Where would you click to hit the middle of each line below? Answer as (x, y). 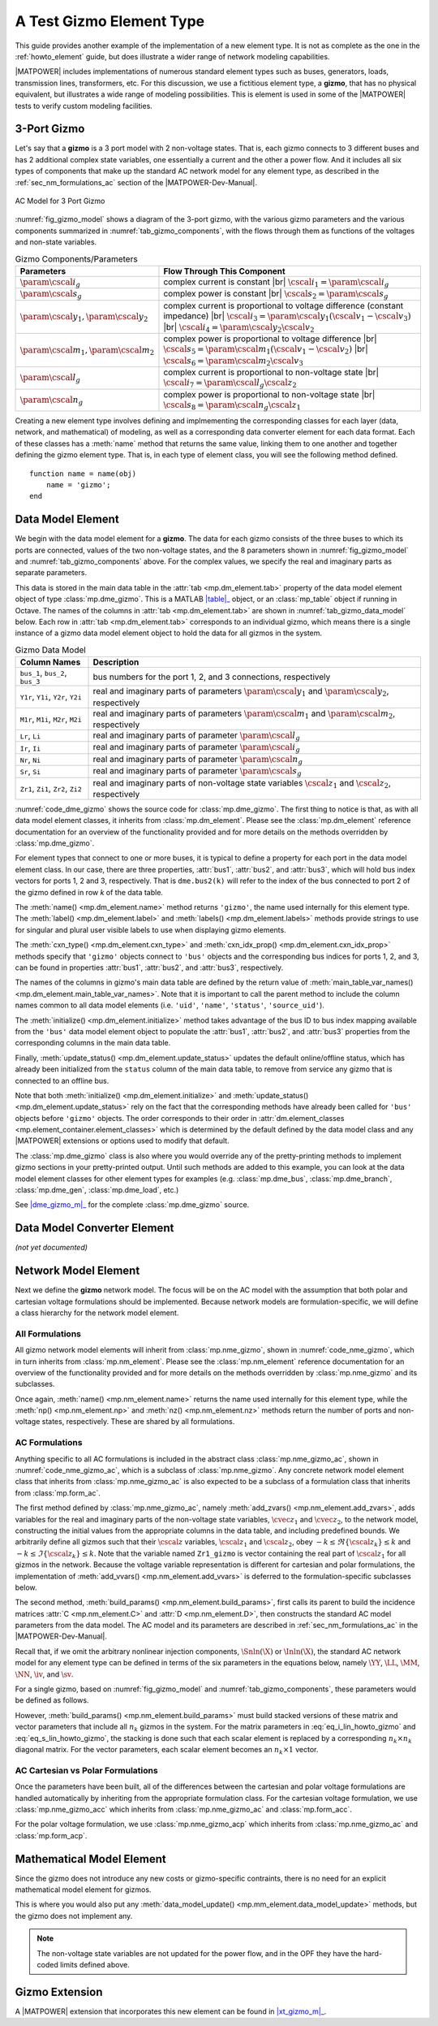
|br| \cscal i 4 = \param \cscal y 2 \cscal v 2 (239, 328)
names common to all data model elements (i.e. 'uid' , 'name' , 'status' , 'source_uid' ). (170, 1005)
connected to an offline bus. (62, 1080)
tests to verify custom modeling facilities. (84, 106)
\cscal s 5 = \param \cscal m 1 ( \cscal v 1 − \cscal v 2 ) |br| (266, 350)
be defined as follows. (52, 1700)
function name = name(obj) (83, 474)
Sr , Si (30, 772)
